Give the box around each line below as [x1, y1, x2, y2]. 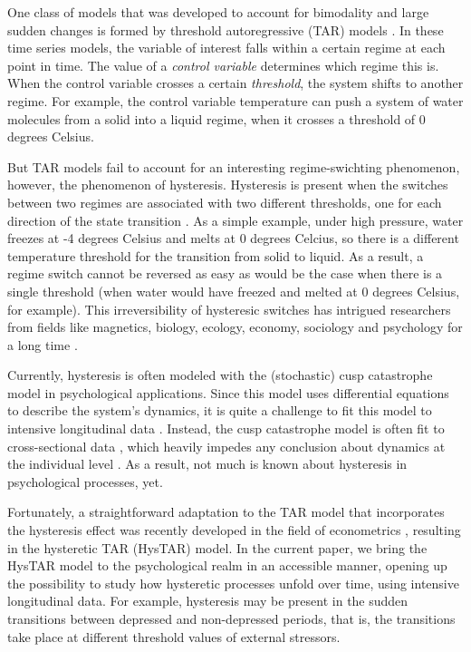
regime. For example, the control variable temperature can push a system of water [7, 91, 464, 110]
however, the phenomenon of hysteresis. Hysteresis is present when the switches [7, 175, 448, 194]
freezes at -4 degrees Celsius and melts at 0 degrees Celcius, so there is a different [7, 229, 459, 248]
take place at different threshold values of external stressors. [7, 627, 341, 646]
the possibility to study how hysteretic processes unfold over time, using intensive [7, 573, 459, 592]
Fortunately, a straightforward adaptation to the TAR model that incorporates [7, 502, 445, 521]
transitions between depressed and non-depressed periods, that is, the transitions [7, 609, 456, 628]
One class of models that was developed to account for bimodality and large [7, 3, 429, 21]
